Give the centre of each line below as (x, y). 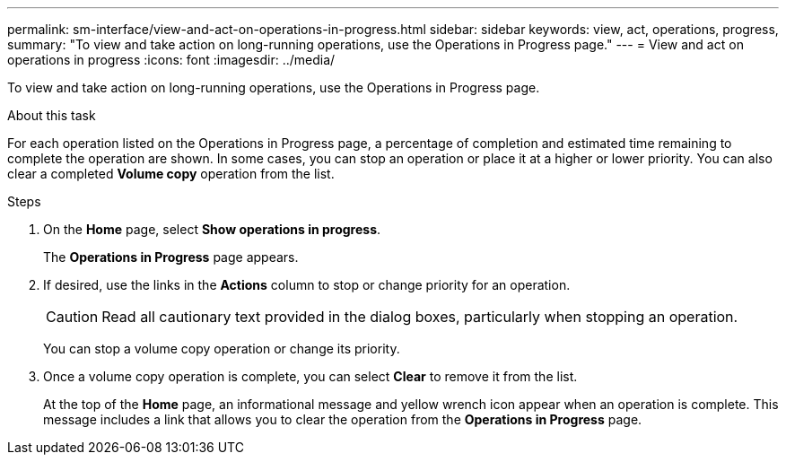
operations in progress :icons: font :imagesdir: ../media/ (171, 60)
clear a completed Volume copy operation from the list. (171, 174)
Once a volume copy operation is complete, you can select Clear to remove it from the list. (310, 376)
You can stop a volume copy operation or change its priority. (222, 349)
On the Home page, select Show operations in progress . (212, 229)
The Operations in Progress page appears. (171, 257)
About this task (52, 115)
